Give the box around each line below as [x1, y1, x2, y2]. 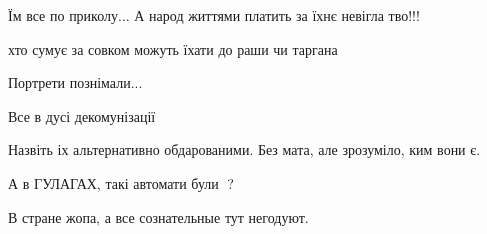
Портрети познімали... [8, 72, 143, 93]
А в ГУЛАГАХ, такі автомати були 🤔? [8, 172, 234, 193]
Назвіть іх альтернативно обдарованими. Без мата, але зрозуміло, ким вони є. [8, 139, 481, 160]
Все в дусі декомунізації [8, 105, 156, 126]
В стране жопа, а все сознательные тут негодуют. [8, 206, 309, 227]
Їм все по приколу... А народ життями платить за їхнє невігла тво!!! [8, 5, 420, 25]
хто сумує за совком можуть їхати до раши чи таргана [8, 38, 338, 59]
